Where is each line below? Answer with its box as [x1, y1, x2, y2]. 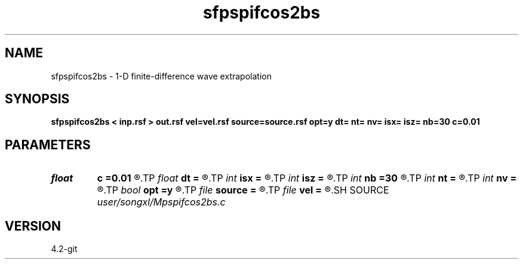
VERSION [5, 218, 61, 234]
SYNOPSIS [5, 91, 70, 107]
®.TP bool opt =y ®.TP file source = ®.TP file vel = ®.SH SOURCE [97, 184, 389, 197]
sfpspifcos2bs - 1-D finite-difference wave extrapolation [51, 70, 272, 81]
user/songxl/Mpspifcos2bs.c [97, 196, 226, 208]
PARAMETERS [5, 137, 91, 152]
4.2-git [51, 244, 78, 254]
